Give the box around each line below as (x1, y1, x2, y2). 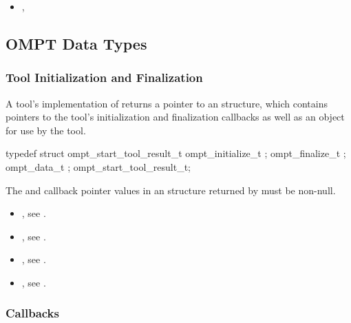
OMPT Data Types (6, 32, 147, 54)
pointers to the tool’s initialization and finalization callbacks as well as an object (6, 110, 345, 124)
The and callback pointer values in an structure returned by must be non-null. (6, 183, 336, 197)
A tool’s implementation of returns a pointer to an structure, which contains (6, 96, 328, 110)
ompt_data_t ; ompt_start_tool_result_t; (6, 159, 191, 174)
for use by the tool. (6, 123, 86, 137)
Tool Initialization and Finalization (6, 69, 203, 86)
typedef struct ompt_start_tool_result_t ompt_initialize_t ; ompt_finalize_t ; (6, 146, 346, 160)
